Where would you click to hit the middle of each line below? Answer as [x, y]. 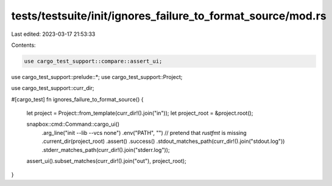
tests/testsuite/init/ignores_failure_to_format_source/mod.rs [169, 16]
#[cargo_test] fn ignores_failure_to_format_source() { [77, 99]
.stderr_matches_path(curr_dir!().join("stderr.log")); [106, 150]
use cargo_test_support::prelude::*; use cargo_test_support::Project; [97, 77]
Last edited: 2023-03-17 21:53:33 [53, 34]
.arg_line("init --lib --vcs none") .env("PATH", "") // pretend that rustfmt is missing [144, 133]
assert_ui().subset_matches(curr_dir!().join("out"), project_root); [107, 161]
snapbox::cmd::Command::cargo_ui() [73, 124]
